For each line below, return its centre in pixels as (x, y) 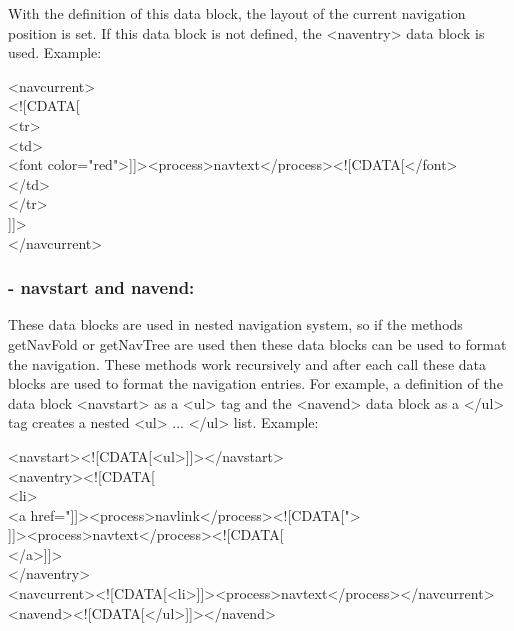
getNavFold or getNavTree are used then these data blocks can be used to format (257, 343)
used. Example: (55, 52)
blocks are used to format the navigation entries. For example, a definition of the (255, 383)
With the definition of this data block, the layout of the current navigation (237, 13)
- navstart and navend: (101, 287)
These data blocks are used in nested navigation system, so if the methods (235, 324)
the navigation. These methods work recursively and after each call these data (247, 363)
